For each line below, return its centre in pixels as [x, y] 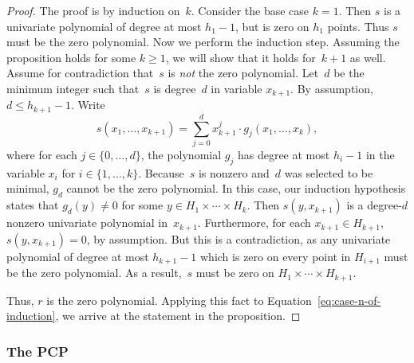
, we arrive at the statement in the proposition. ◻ [178, 316]
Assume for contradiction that [80, 73]
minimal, [28, 188]
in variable [237, 88]
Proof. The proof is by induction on [93, 10]
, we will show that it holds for [241, 57]
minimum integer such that [73, 88]
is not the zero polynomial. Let [243, 73]
